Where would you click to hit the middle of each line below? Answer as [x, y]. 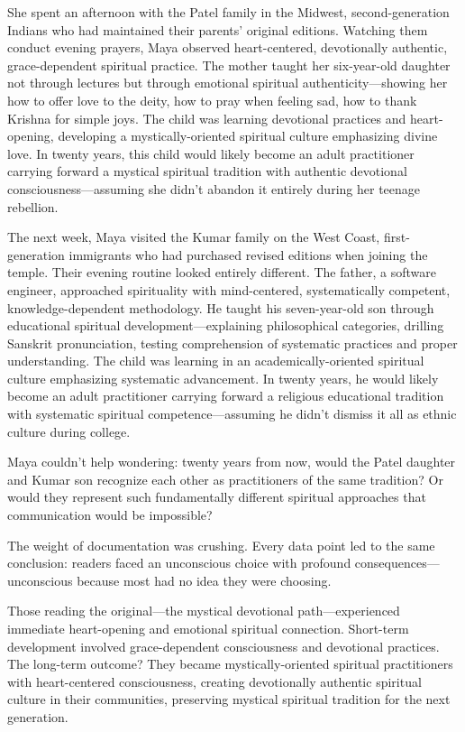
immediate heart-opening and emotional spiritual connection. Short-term [208, 628]
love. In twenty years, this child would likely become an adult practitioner [211, 153]
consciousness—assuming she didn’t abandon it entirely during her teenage [214, 188]
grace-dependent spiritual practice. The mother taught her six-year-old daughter [229, 65]
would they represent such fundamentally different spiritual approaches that [217, 497]
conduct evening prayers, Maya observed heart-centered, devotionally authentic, [228, 47]
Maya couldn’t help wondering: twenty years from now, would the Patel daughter [232, 462]
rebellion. [33, 206]
